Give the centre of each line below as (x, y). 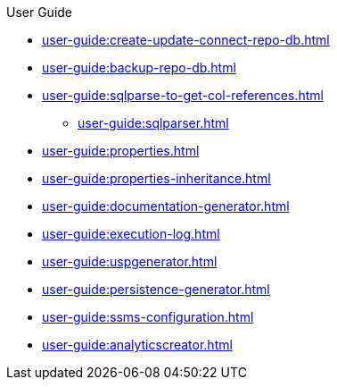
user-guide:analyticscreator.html (137, 345)
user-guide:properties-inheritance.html (156, 178)
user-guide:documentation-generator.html (166, 206)
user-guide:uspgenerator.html (130, 261)
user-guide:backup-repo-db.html (139, 67)
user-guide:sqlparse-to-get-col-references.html (183, 95)
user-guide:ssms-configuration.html (148, 317)
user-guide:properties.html (121, 151)
